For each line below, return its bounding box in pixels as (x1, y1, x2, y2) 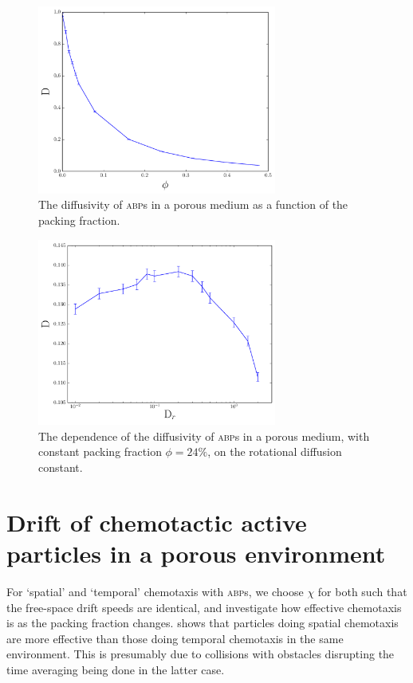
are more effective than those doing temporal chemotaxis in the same (6, 630, 344, 646)
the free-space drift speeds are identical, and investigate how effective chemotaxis (6, 599, 402, 615)
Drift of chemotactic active (6, 505, 307, 538)
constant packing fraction (38, 443, 162, 460)
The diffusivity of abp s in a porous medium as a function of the (38, 196, 348, 213)
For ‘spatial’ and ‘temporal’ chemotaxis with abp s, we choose (6, 583, 304, 599)
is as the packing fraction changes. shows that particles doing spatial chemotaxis (6, 614, 399, 631)
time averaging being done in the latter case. (6, 661, 225, 677)
